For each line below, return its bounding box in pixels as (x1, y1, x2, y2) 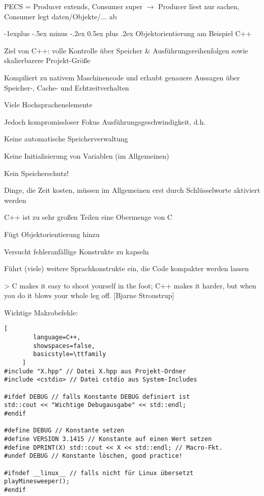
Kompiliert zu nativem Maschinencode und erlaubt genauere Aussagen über (4, 72, 240, 82)
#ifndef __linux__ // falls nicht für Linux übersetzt (4, 469, 194, 477)
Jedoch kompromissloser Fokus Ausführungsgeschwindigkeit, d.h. (4, 116, 206, 127)
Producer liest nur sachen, (158, 1, 240, 11)
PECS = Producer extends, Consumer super (4, 1, 143, 11)
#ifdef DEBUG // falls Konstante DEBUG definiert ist (4, 393, 190, 400)
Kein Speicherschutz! (4, 167, 69, 178)
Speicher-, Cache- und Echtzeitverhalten (4, 82, 129, 93)
